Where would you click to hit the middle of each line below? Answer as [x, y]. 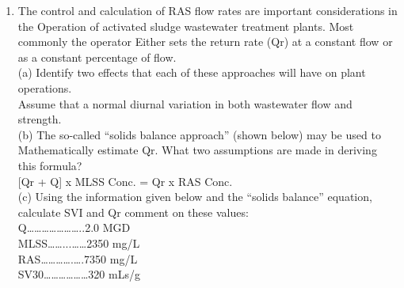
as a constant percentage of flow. [97, 57]
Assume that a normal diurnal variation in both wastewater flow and [185, 103]
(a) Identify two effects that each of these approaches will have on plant [192, 72]
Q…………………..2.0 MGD [74, 227]
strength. [40, 119]
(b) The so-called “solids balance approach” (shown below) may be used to [199, 134]
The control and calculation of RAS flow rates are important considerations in [208, 10]
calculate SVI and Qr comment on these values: [133, 212]
